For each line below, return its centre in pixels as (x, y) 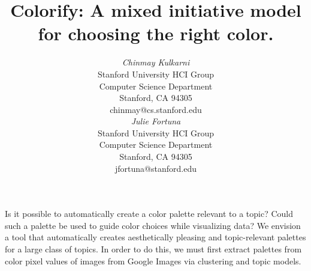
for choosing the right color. (156, 33)
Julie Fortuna (156, 121)
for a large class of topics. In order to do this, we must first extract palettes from (153, 249)
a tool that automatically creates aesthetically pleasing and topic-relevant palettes (155, 237)
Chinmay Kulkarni (156, 62)
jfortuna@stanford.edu (156, 168)
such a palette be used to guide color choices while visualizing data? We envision (153, 225)
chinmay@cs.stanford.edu (156, 109)
